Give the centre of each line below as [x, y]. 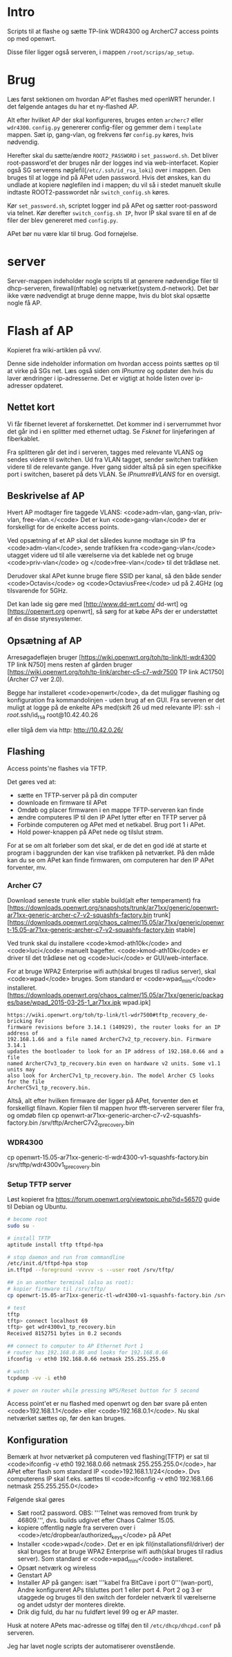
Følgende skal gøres [36, 1500]
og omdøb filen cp [33, 1115]
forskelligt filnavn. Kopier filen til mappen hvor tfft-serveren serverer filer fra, [116, 1107]
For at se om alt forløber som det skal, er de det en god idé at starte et [107, 845]
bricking [20, 1021]
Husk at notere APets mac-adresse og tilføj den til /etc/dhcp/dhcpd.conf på [114, 1625]
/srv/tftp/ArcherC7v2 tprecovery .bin [87, 1123]
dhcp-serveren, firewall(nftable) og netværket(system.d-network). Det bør [113, 288]
